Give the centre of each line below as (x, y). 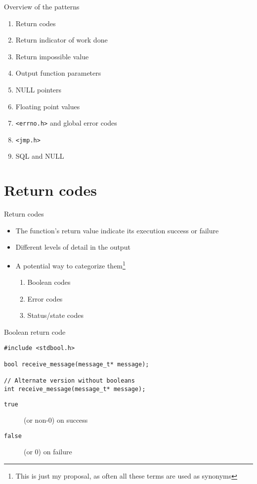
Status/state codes (55, 315)
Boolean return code (35, 332)
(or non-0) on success (56, 420)
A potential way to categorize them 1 (70, 264)
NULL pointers (39, 89)
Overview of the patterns (42, 6)
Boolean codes (49, 282)
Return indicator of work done (62, 40)
